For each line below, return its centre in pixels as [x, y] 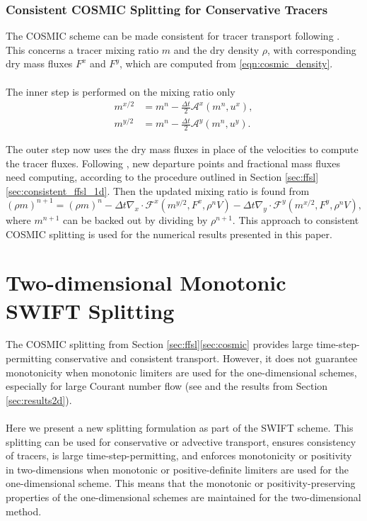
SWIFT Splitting [90, 310]
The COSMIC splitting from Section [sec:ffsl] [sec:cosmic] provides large [159, 344]
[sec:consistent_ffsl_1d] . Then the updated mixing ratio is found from [158, 190]
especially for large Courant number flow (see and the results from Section [167, 386]
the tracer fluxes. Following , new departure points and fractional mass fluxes [173, 163]
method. [24, 511]
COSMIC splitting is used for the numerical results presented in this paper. [169, 234]
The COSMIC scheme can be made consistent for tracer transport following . [173, 36]
